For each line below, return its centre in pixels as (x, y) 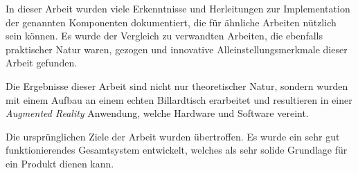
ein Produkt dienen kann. (60, 163)
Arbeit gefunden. (42, 63)
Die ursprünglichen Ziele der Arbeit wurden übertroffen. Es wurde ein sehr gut (173, 136)
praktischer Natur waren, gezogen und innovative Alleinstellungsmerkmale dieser (177, 49)
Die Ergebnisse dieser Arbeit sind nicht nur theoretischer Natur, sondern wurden (177, 85)
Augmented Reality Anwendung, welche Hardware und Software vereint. (157, 113)
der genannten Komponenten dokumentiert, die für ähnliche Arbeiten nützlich (171, 22)
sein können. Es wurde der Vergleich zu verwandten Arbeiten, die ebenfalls (164, 36)
